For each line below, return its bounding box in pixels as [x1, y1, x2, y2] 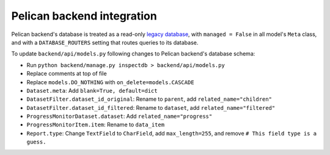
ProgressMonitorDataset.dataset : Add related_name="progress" [26, 113, 213, 120]
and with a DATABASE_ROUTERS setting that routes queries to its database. [11, 38, 199, 46]
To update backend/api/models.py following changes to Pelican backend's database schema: [11, 50, 255, 57]
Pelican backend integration [11, 9, 157, 23]
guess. [26, 139, 46, 146]
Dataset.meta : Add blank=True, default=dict [26, 87, 158, 94]
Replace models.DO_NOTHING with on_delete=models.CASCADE [26, 78, 195, 85]
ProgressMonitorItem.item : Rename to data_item [26, 121, 165, 128]
